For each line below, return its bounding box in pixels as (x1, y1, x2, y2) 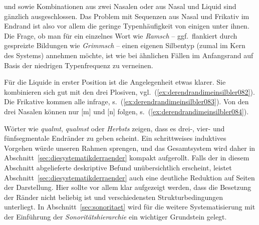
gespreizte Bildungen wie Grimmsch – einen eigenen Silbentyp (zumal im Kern (4, 40, 245, 51)
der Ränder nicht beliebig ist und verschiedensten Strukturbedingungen (4, 191, 223, 202)
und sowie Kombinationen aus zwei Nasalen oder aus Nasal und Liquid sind (4, 1, 236, 11)
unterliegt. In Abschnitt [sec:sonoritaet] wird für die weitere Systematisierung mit (4, 201, 255, 212)
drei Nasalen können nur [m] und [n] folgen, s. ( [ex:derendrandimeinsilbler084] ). (4, 106, 249, 116)
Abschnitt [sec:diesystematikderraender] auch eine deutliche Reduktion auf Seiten (4, 172, 255, 182)
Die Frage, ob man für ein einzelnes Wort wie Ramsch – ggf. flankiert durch (4, 30, 237, 41)
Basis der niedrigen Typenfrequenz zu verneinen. (4, 60, 153, 70)
